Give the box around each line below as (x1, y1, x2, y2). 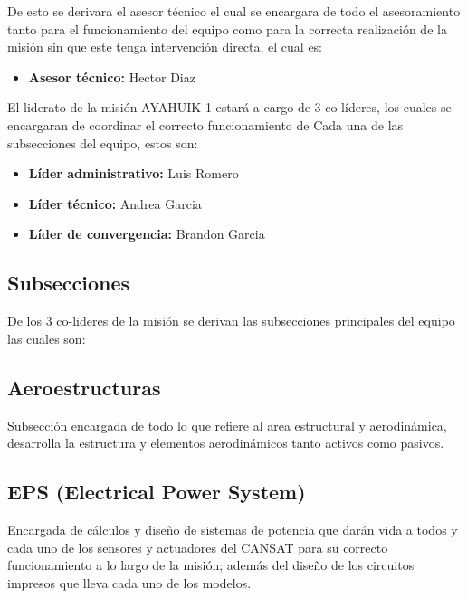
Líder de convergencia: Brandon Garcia (28, 224, 265, 243)
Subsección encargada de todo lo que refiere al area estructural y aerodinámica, (7, 415, 447, 434)
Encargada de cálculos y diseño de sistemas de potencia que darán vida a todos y (7, 519, 458, 538)
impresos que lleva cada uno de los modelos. (7, 573, 252, 592)
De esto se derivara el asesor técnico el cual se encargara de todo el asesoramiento (7, 2, 461, 20)
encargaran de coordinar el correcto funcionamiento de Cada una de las (7, 115, 404, 134)
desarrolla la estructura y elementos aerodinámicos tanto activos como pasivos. (7, 433, 444, 452)
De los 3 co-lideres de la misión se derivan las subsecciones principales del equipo (7, 311, 455, 330)
